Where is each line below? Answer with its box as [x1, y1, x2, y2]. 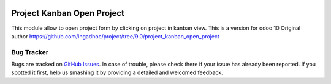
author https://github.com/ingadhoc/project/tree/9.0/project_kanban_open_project [11, 32, 220, 40]
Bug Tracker [11, 47, 49, 56]
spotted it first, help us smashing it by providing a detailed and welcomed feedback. [11, 69, 223, 76]
